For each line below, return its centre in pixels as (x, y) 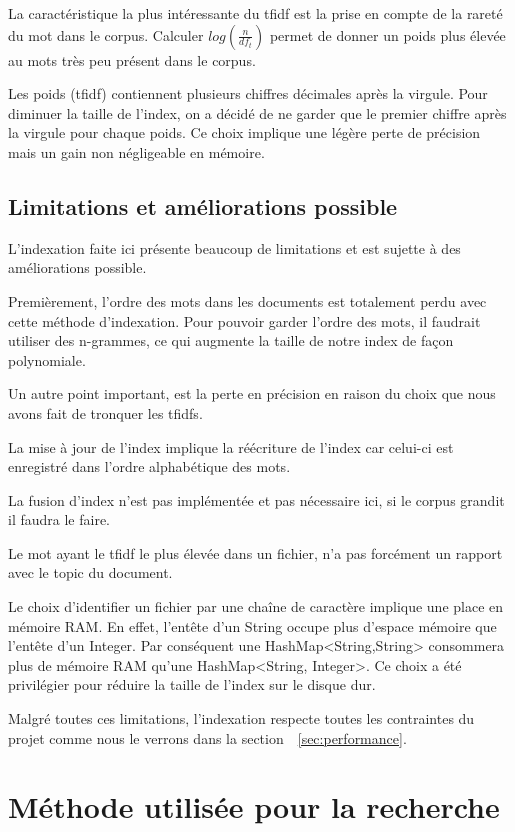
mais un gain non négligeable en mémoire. (136, 151)
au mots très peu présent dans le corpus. (132, 59)
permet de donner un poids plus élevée (387, 34)
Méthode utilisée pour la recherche (254, 806)
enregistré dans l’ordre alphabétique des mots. (149, 466)
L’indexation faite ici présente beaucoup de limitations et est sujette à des (234, 247)
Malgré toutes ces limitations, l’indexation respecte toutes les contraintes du (241, 718)
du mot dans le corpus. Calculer (106, 34)
